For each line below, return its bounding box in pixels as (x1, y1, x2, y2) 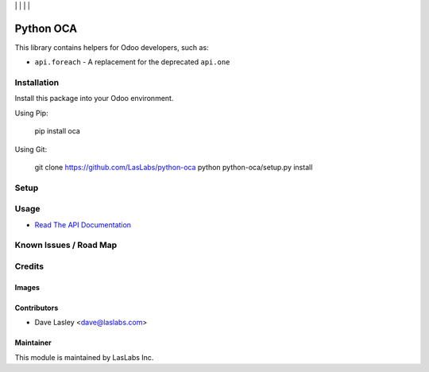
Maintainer (14, 338, 52, 347)
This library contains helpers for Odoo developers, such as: (14, 42, 210, 52)
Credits (14, 261, 44, 272)
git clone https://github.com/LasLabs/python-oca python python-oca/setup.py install (34, 163, 313, 172)
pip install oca (34, 126, 81, 136)
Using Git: (14, 144, 48, 154)
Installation (14, 77, 60, 88)
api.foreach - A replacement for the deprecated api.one (34, 57, 230, 67)
